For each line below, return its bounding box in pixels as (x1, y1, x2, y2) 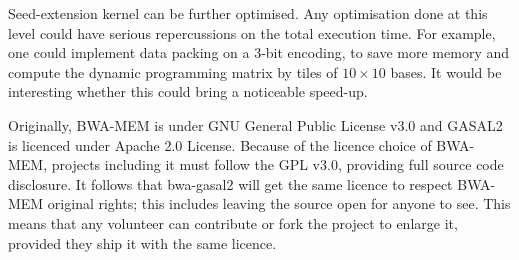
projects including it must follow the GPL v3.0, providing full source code (51, 154, 504, 175)
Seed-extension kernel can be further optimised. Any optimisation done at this (8, 3, 488, 23)
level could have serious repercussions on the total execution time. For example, (8, 22, 496, 43)
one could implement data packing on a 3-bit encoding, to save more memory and (8, 42, 510, 63)
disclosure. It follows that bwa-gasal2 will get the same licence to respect (8, 173, 453, 194)
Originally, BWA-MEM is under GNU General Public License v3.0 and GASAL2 (8, 114, 503, 135)
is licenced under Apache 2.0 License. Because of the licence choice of (8, 134, 432, 155)
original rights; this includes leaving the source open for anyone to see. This (47, 193, 511, 214)
